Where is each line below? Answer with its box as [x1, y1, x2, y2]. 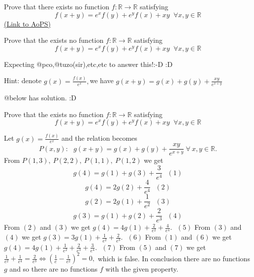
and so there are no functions [9, 264, 98, 274]
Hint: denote [4, 75, 42, 86]
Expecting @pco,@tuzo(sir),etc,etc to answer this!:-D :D [4, 59, 173, 69]
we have [90, 75, 114, 86]
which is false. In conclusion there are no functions [97, 253, 250, 263]
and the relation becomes [62, 133, 137, 143]
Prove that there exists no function [4, 1, 109, 11]
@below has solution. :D [4, 92, 76, 103]
